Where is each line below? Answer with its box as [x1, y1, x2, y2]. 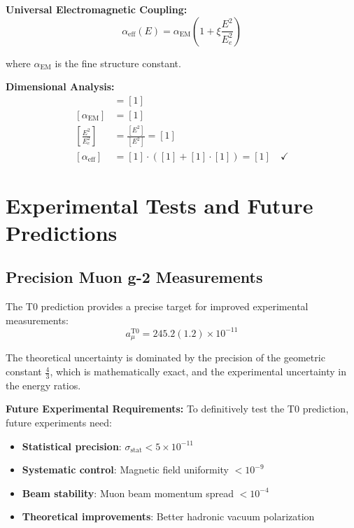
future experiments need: [6, 415, 112, 430]
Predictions [6, 218, 118, 246]
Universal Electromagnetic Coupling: [6, 2, 187, 16]
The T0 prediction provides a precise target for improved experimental [6, 299, 309, 314]
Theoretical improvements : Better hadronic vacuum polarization [22, 509, 315, 524]
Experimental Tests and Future [6, 190, 313, 219]
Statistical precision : [22, 438, 122, 453]
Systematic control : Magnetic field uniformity [22, 462, 229, 477]
